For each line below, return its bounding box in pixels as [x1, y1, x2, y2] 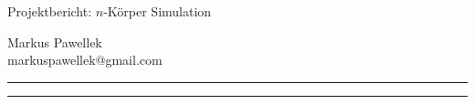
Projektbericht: [7, 2, 92, 20]
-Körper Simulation [103, 2, 212, 20]
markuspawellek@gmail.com [7, 50, 163, 69]
